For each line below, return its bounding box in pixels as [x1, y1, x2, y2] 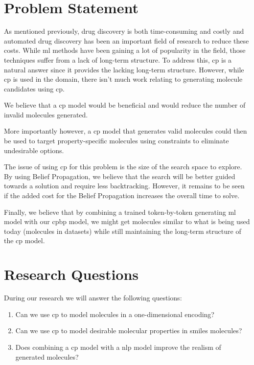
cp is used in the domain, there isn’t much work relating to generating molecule [4, 74, 243, 84]
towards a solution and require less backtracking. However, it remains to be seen [4, 181, 245, 191]
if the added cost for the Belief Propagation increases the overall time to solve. [4, 190, 240, 201]
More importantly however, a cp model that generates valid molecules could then [4, 126, 247, 136]
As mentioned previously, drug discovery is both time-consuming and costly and [4, 26, 244, 36]
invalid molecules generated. [4, 109, 88, 119]
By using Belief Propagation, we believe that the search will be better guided [4, 171, 235, 181]
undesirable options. [4, 145, 64, 155]
